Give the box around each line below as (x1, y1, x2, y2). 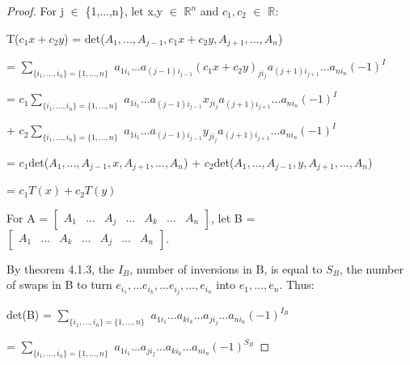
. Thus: (279, 276, 315, 293)
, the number (339, 260, 404, 277)
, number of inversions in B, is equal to (129, 260, 323, 277)
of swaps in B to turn (6, 276, 112, 293)
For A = (6, 209, 49, 226)
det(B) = (6, 306, 52, 323)
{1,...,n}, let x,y (85, 2, 163, 19)
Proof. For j (6, 2, 64, 19)
